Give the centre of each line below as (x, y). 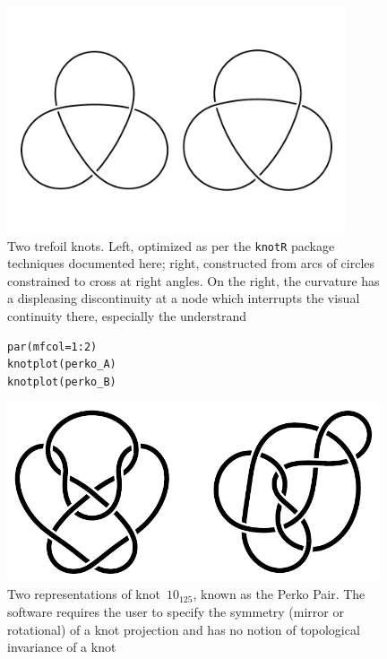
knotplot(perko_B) (62, 382)
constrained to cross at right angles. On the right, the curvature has (193, 280)
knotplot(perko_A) (62, 364)
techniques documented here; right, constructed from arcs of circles (191, 263)
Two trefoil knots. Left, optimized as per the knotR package (171, 245)
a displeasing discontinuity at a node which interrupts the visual (184, 298)
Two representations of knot (84, 594)
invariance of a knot (62, 647)
